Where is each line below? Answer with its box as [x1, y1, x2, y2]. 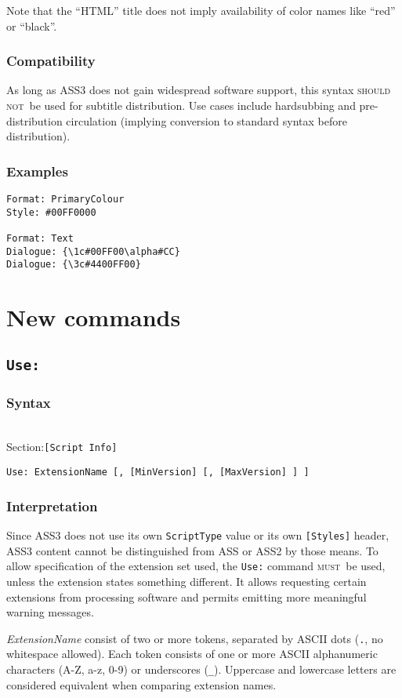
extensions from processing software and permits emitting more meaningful [6, 588, 367, 605]
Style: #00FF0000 [6, 206, 96, 218]
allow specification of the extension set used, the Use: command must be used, [6, 558, 386, 574]
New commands [6, 301, 181, 333]
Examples [6, 161, 68, 180]
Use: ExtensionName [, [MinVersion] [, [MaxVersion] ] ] [6, 467, 310, 478]
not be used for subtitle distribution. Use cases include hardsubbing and [6, 97, 356, 113]
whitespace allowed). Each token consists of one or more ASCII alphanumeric [6, 645, 378, 662]
